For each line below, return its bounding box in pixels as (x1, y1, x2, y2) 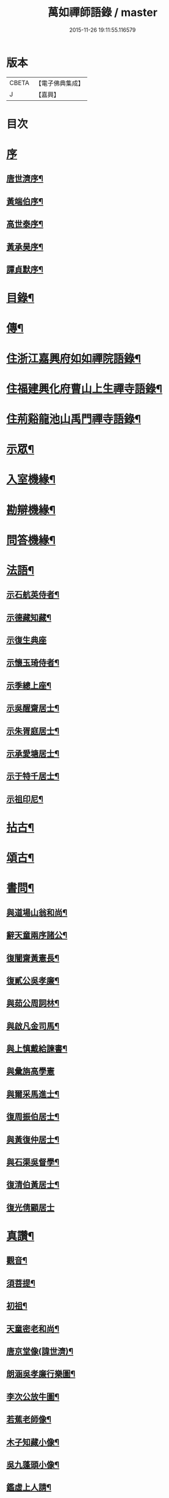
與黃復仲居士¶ (6, 1134, 60, 1145)
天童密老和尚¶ (6, 1323, 60, 1334)
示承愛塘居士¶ (6, 748, 60, 759)
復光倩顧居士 (6, 1202, 55, 1212)
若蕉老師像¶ (6, 1414, 52, 1425)
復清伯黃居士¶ (6, 1179, 60, 1190)
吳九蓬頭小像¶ (6, 1459, 60, 1470)
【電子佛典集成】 (35, 79, 84, 87)
